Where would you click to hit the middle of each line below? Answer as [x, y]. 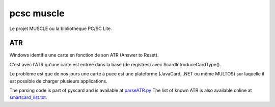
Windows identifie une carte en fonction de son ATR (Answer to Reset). [84, 55]
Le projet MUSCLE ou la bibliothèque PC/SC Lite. [61, 29]
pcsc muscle [37, 13]
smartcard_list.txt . [28, 97]
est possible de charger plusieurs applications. [58, 81]
